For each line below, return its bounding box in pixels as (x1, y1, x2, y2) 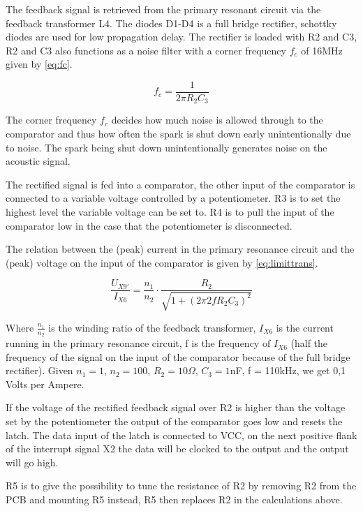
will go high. (6, 454, 59, 469)
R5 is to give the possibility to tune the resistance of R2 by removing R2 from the (6, 478, 357, 493)
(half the (290, 336, 328, 350)
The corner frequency (6, 112, 97, 127)
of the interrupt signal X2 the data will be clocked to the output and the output (6, 441, 349, 456)
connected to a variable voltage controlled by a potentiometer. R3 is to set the (6, 191, 341, 205)
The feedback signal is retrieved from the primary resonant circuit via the (6, 2, 321, 16)
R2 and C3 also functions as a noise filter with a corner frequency (6, 43, 286, 57)
